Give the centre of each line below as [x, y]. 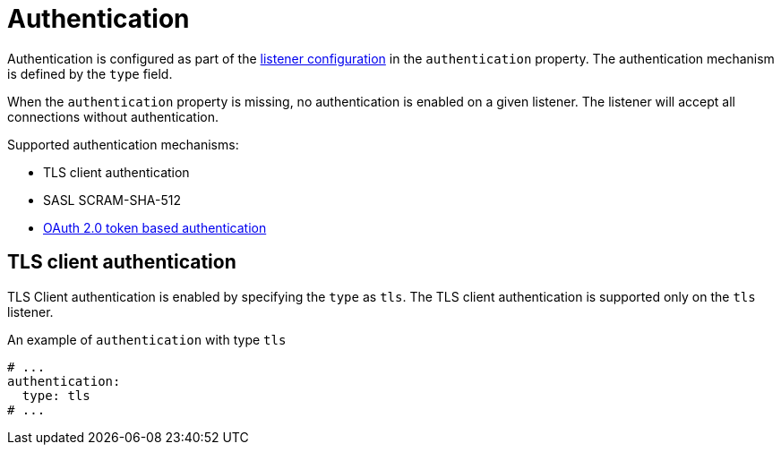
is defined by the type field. [90, 73]
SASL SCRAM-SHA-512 [112, 200]
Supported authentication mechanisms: [123, 144]
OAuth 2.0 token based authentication [155, 227]
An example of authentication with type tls [147, 339]
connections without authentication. [113, 116]
